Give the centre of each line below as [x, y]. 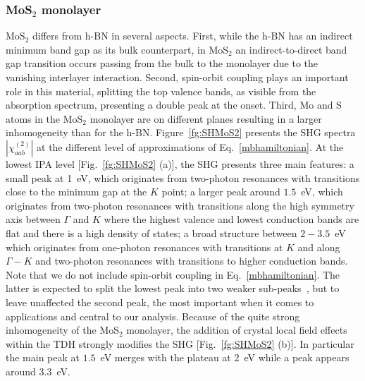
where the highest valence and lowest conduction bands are [231, 219]
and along [319, 247]
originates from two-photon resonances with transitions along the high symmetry [180, 205]
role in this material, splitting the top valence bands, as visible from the [161, 91]
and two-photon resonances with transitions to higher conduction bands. [192, 261]
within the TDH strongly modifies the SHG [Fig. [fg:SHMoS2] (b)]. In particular [180, 343]
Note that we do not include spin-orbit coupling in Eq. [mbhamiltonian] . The [173, 274]
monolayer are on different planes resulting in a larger [206, 118]
